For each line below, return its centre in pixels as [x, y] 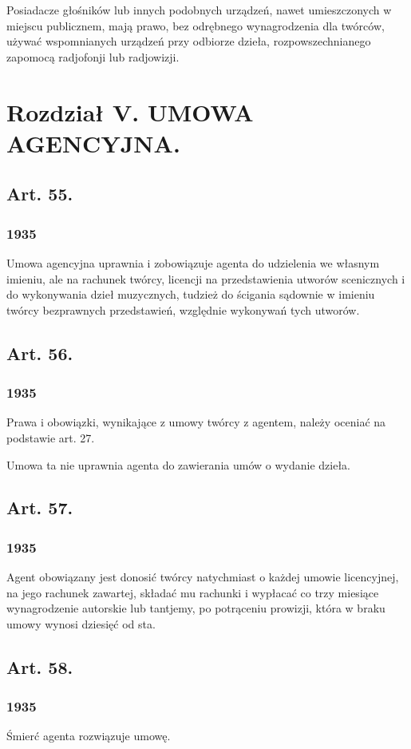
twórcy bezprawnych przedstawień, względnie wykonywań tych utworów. [183, 309]
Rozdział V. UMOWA [130, 111]
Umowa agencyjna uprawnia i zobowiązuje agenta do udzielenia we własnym [193, 262]
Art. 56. [40, 353]
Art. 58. [40, 666]
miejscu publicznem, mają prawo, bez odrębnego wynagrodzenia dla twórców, [196, 25]
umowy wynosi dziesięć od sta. [81, 623]
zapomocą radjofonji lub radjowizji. [93, 56]
